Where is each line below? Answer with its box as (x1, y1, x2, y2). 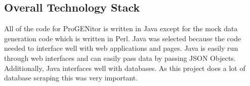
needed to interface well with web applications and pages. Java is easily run (4, 43, 238, 53)
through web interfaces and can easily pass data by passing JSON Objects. (4, 52, 236, 63)
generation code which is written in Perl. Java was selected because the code (4, 33, 241, 43)
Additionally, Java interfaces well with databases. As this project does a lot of (4, 62, 245, 73)
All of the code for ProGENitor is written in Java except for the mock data (4, 23, 238, 34)
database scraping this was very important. (4, 72, 138, 83)
